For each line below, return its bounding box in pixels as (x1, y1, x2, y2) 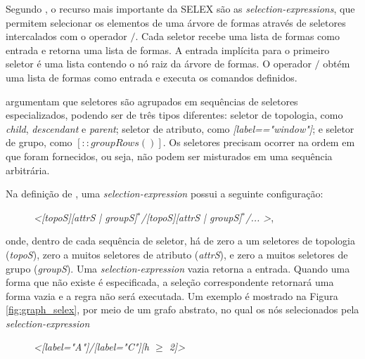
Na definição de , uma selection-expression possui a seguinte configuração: (6, 186, 324, 201)
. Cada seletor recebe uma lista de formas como (135, 29, 340, 44)
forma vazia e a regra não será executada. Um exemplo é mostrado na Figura (6, 288, 338, 303)
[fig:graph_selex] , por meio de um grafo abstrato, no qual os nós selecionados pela (6, 302, 359, 317)
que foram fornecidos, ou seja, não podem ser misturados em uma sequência (6, 148, 333, 163)
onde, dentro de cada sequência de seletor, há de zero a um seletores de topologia (6, 233, 356, 248)
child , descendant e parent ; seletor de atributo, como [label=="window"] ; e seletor (6, 121, 354, 136)
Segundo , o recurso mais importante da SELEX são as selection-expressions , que (6, 1, 355, 15)
